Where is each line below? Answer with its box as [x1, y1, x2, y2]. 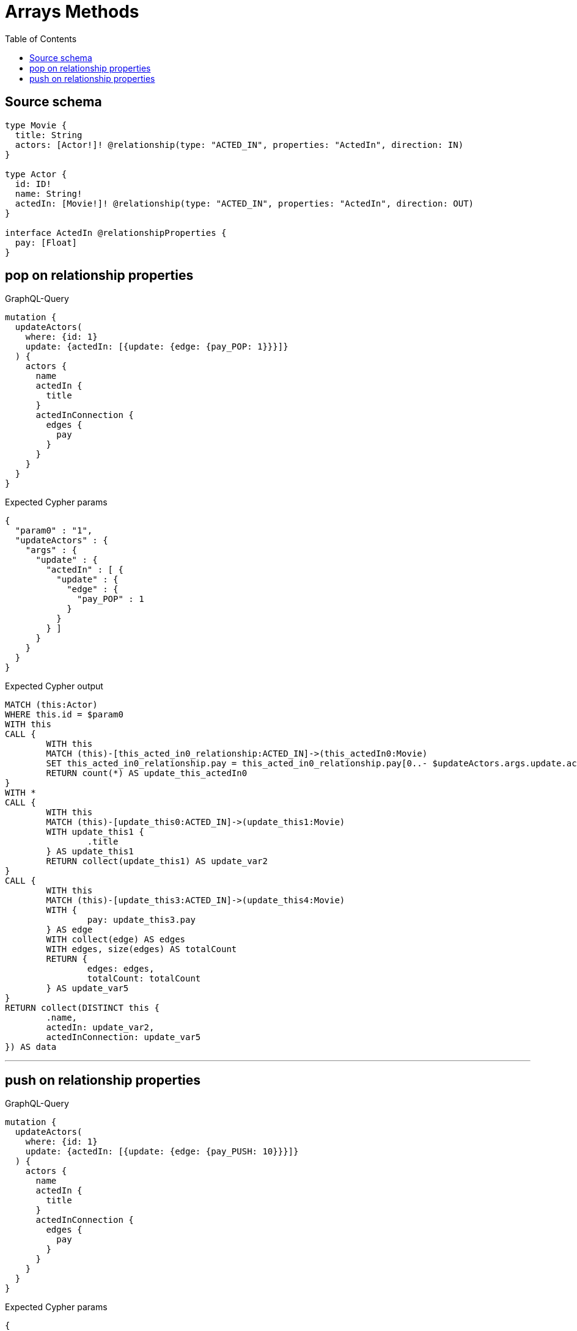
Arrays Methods [5, 1, 139, 22]
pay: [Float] [15, 237, 78, 248]
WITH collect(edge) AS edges [46, 934, 186, 945]
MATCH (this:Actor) [5, 700, 98, 710]
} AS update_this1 [46, 846, 134, 857]
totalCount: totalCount [87, 974, 201, 984]
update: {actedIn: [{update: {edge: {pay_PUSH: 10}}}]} [25, 1146, 299, 1157]
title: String [15, 130, 83, 140]
